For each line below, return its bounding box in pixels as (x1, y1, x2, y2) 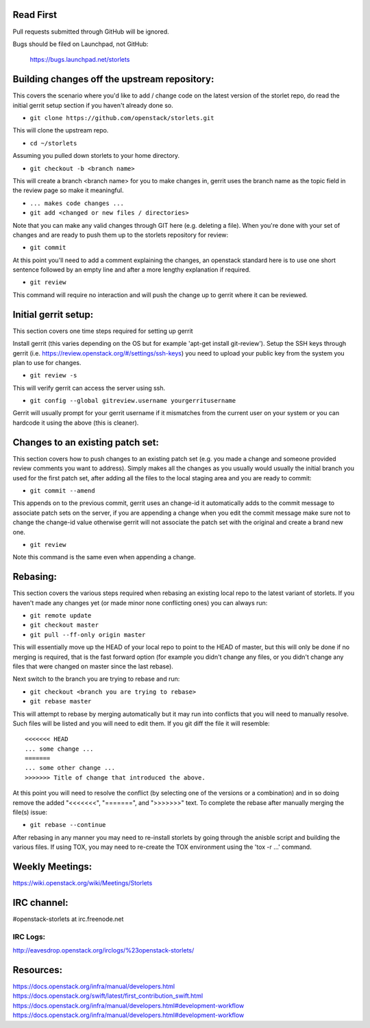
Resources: (12, 964, 63, 976)
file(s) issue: (12, 808, 48, 817)
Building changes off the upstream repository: (12, 73, 214, 85)
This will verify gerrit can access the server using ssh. (12, 384, 166, 392)
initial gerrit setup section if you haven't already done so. (12, 101, 174, 109)
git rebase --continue (29, 821, 106, 829)
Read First (12, 9, 58, 21)
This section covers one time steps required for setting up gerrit (12, 327, 193, 335)
